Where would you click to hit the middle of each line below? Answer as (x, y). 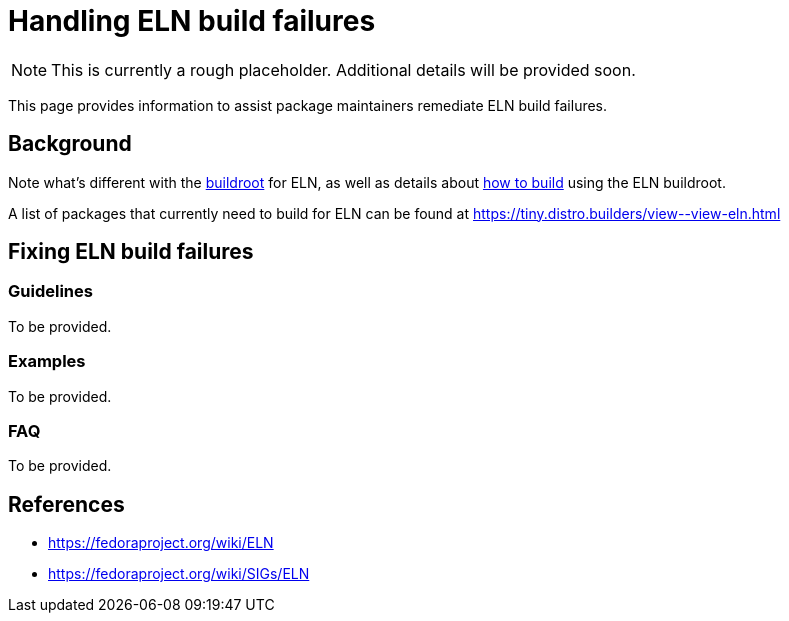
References (66, 504)
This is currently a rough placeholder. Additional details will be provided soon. (343, 69)
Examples (47, 361)
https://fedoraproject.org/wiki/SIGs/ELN (179, 574)
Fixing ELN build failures (131, 252)
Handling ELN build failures (192, 21)
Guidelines (50, 291)
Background (70, 144)
